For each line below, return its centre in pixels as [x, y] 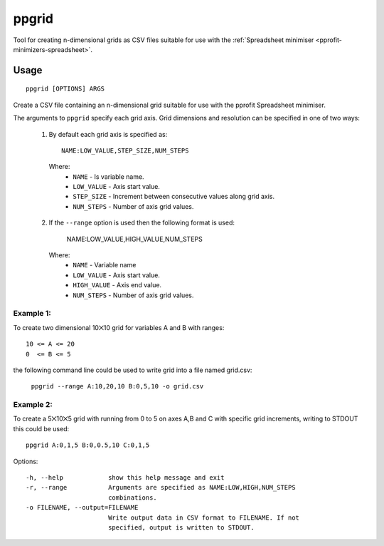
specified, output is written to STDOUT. [181, 527]
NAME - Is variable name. [109, 176]
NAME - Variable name [105, 265]
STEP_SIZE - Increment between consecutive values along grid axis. [174, 197]
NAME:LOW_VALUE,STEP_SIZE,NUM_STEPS [125, 150]
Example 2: [33, 405]
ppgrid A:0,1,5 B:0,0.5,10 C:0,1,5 [88, 445]
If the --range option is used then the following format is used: [142, 223]
